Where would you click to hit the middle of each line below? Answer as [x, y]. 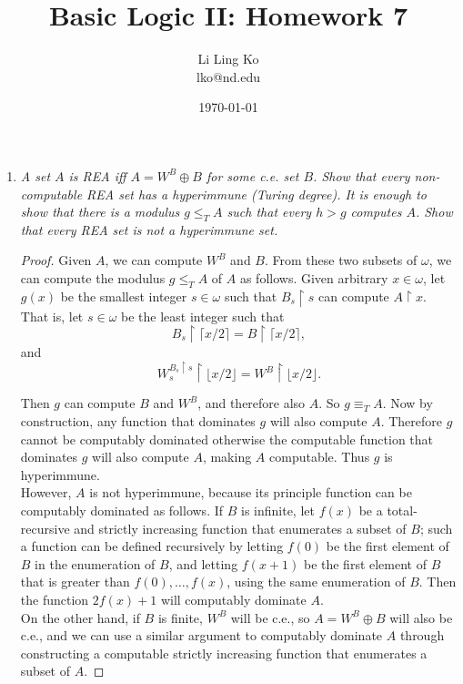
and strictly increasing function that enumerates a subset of [240, 528]
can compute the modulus [93, 278]
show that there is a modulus [100, 212]
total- [402, 510]
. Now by [408, 403]
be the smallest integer [124, 296]
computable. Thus [320, 457]
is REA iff [97, 175]
